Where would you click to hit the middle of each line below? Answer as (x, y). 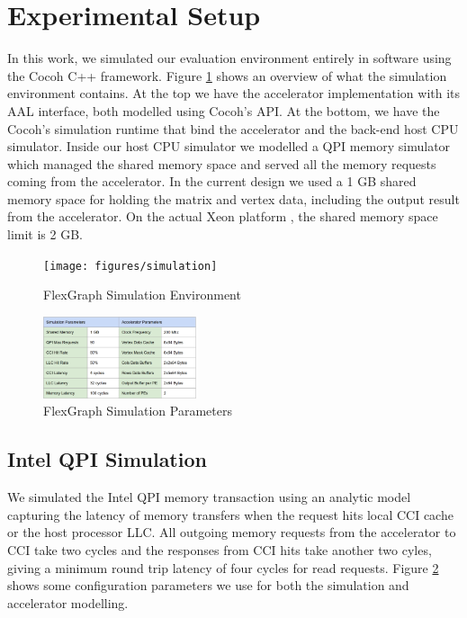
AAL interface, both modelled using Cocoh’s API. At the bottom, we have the (224, 110)
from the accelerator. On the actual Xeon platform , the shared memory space (223, 216)
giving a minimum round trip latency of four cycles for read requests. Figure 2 (223, 567)
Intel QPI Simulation (107, 459)
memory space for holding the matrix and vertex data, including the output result (233, 198)
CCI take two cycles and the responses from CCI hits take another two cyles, (220, 550)
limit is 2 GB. (45, 234)
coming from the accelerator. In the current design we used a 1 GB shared (212, 181)
